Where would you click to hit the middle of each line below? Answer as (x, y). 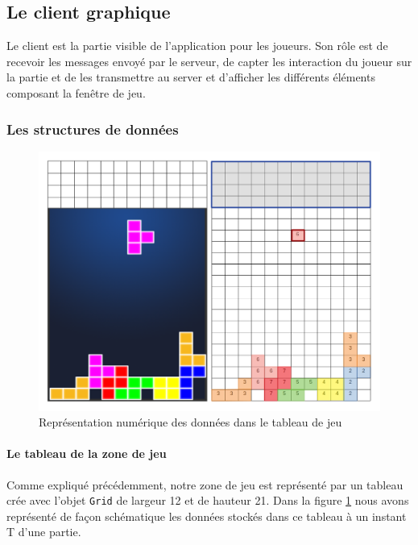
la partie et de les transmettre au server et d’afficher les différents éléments (191, 77)
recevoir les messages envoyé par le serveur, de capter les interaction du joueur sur (209, 61)
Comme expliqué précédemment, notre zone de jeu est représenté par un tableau (205, 484)
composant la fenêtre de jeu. (76, 92)
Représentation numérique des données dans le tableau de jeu (190, 422)
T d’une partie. (44, 532)
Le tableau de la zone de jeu (87, 453)
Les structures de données (93, 129)
